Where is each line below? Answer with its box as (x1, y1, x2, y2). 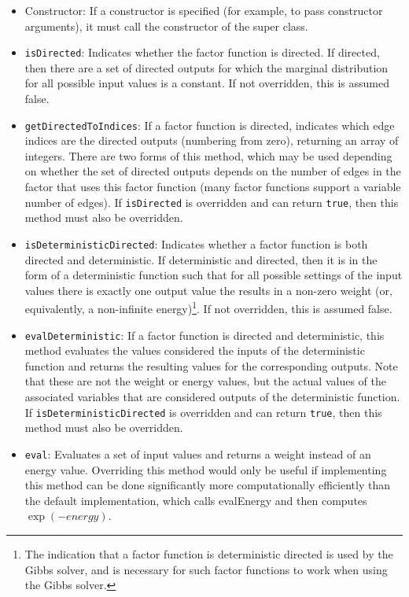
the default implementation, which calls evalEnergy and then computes (24, 492, 367, 508)
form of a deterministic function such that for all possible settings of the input (24, 267, 403, 283)
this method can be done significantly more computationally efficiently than (24, 477, 390, 493)
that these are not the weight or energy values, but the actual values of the (24, 373, 386, 389)
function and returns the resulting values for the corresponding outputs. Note (24, 357, 398, 374)
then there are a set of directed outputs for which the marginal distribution (24, 59, 389, 76)
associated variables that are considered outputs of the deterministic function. (24, 389, 400, 405)
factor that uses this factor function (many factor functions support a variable (24, 179, 401, 195)
